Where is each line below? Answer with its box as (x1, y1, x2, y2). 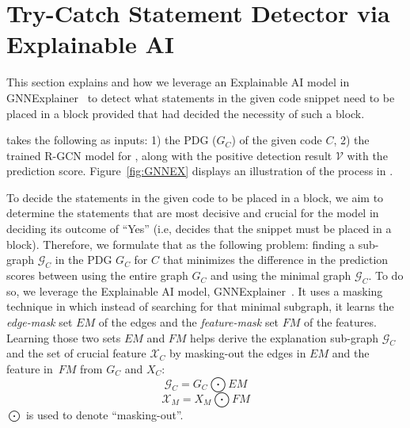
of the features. (304, 314, 377, 331)
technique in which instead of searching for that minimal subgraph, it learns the (6, 298, 394, 315)
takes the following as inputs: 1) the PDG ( (6, 132, 217, 148)
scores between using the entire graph (6, 267, 188, 284)
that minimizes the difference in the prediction (162, 251, 389, 268)
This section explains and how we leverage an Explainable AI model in (6, 74, 350, 90)
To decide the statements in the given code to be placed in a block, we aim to (6, 189, 384, 205)
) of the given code (231, 132, 322, 148)
